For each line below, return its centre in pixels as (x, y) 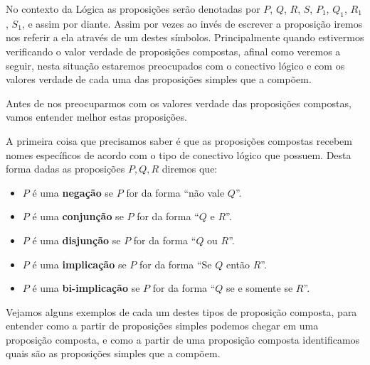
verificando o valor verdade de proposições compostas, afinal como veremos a (173, 51)
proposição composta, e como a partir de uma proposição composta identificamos (183, 339)
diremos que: (190, 169)
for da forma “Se (175, 264)
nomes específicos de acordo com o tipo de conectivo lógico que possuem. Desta (179, 154)
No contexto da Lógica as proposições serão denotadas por (133, 9)
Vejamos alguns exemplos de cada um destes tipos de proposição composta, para (181, 311)
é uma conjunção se (78, 216)
